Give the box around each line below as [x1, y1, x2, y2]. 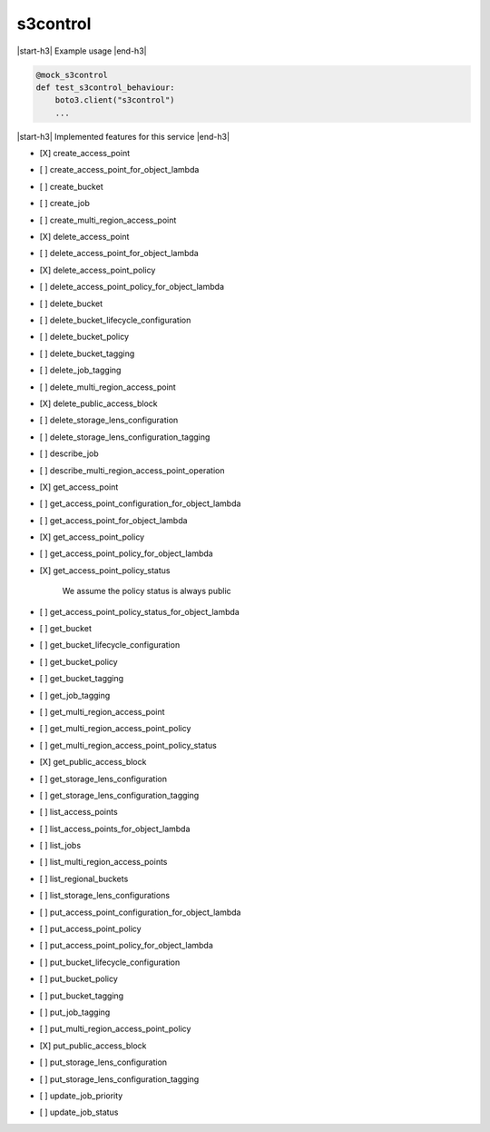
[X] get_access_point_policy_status [39, 564, 171, 576]
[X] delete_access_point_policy [39, 264, 156, 275]
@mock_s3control [35, 69, 109, 80]
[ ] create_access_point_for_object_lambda [39, 164, 200, 175]
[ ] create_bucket [39, 181, 103, 192]
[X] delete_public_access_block [39, 398, 158, 409]
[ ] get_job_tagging [39, 690, 111, 700]
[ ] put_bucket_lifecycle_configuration [39, 957, 181, 968]
